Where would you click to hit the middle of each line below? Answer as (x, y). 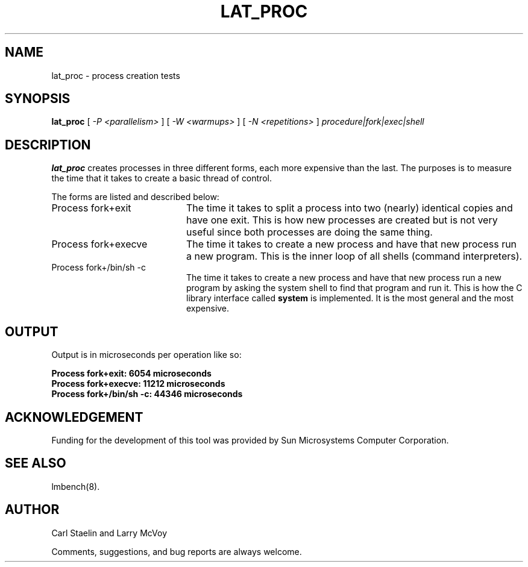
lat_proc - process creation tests (116, 75)
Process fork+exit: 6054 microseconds (131, 374)
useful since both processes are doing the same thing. (309, 232)
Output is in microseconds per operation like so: (146, 355)
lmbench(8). (76, 486)
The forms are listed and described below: (135, 197)
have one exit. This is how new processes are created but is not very (342, 220)
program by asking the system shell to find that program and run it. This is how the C (354, 288)
